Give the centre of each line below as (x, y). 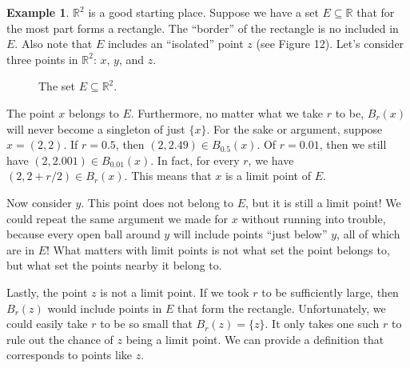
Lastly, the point (47, 292)
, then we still (353, 144)
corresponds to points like (70, 355)
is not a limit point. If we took (175, 292)
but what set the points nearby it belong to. (114, 265)
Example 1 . (38, 12)
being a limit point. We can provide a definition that (255, 339)
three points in (42, 59)
